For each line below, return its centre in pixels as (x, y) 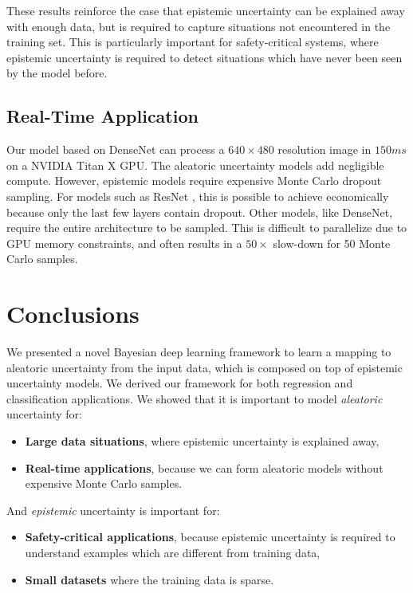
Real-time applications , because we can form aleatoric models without (204, 467)
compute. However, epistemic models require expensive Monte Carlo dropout (194, 181)
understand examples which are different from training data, (173, 552)
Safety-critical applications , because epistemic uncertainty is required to (210, 537)
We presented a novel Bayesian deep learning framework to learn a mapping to (199, 352)
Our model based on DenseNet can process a (116, 149)
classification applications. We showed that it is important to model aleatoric (195, 398)
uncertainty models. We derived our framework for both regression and (180, 383)
